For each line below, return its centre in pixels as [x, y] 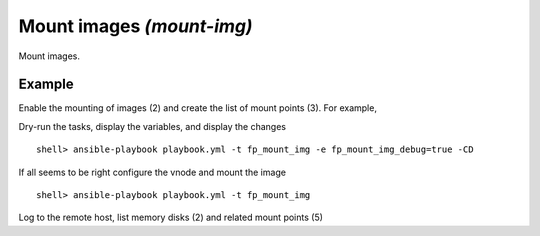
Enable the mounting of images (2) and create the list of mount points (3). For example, [197, 108]
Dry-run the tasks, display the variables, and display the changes [152, 126]
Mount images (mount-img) [135, 26]
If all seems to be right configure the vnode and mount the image [152, 172]
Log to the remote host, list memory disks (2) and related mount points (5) [171, 217]
